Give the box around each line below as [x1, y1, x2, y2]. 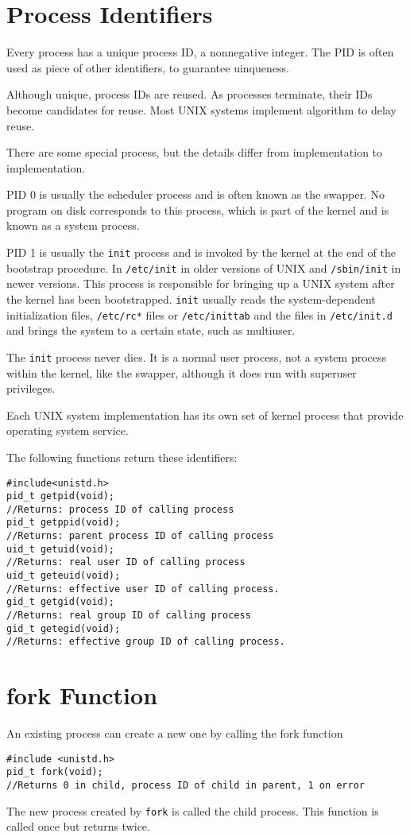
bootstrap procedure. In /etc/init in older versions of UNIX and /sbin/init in [6, 259, 401, 276]
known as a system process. [6, 217, 140, 234]
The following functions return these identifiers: [6, 448, 238, 465]
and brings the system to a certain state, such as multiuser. [6, 322, 296, 339]
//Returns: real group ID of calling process [6, 610, 251, 622]
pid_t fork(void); [6, 766, 103, 778]
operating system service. [6, 422, 129, 439]
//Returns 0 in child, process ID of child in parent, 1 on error [6, 780, 366, 792]
